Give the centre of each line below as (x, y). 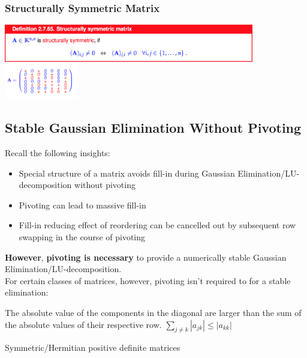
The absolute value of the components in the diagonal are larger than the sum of (153, 312)
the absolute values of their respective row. (83, 324)
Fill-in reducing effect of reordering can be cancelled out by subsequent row (157, 225)
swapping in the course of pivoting (82, 237)
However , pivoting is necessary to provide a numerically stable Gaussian (146, 257)
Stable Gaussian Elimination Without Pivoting (153, 128)
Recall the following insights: (58, 153)
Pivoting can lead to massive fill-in (82, 205)
